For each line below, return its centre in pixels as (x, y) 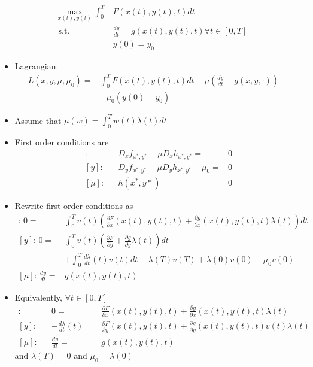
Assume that (38, 120)
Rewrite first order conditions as (74, 205)
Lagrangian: (37, 66)
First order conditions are (62, 142)
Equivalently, (38, 297)
